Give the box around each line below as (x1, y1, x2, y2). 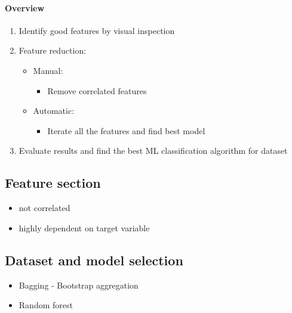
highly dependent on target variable (19, 221, 150, 234)
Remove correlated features (47, 84, 147, 97)
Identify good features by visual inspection (19, 24, 175, 36)
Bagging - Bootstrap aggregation (19, 278, 139, 291)
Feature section (5, 173, 101, 192)
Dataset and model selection (5, 250, 183, 269)
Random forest (19, 299, 73, 311)
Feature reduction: (19, 44, 87, 57)
